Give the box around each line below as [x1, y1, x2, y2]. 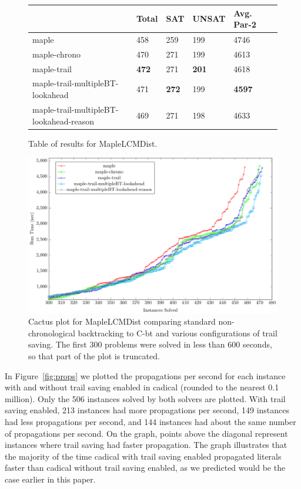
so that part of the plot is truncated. [28, 349, 160, 362]
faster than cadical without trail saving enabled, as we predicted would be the [5, 461, 286, 474]
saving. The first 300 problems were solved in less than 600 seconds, [28, 338, 272, 350]
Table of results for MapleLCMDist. [28, 137, 158, 149]
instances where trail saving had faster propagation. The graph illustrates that [5, 439, 287, 451]
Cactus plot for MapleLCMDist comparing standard [28, 315, 216, 328]
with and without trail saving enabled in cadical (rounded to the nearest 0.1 [5, 381, 279, 393]
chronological [28, 326, 75, 339]
